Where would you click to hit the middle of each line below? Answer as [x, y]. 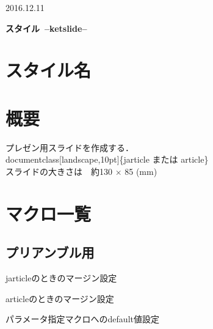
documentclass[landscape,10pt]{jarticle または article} [107, 159]
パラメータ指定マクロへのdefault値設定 [82, 319]
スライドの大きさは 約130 [59, 171]
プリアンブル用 [50, 252]
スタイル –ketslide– [46, 28]
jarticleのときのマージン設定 [61, 278]
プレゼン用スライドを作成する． [70, 147]
